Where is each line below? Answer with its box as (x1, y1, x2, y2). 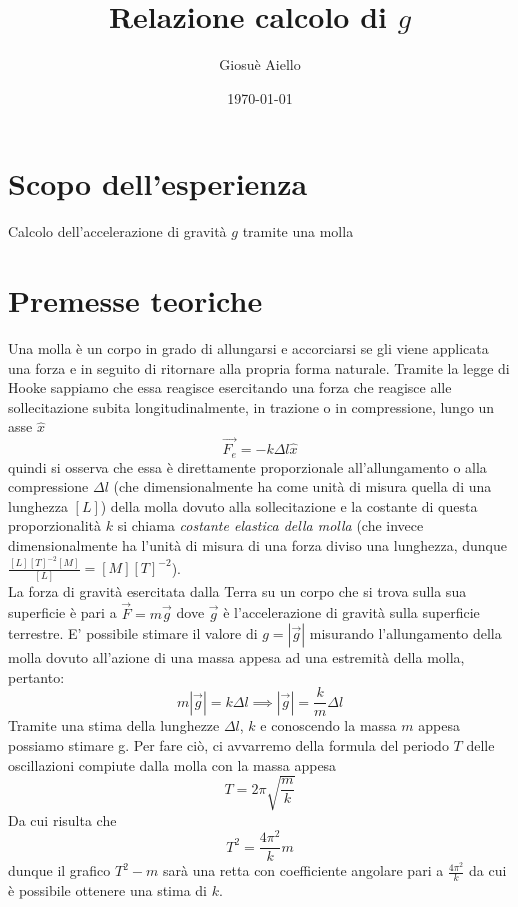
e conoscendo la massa (260, 715, 397, 736)
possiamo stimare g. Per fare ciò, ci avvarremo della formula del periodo (8, 735, 449, 756)
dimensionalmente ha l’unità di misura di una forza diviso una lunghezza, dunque (8, 534, 507, 555)
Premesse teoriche (8, 280, 263, 321)
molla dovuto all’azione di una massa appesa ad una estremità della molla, (8, 647, 465, 668)
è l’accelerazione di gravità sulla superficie (223, 602, 480, 623)
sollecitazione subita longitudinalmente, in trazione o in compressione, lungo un (8, 396, 495, 417)
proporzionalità (8, 515, 102, 536)
